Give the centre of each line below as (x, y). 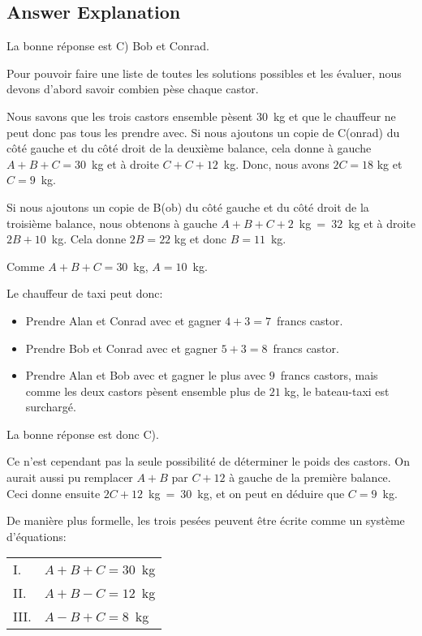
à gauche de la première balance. (310, 477)
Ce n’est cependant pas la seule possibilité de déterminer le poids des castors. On (208, 461)
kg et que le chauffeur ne (334, 116)
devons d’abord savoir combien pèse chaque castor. (133, 89)
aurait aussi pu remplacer (70, 477)
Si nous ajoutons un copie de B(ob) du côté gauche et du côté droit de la (188, 206)
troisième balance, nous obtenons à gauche (112, 223)
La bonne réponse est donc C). (83, 434)
